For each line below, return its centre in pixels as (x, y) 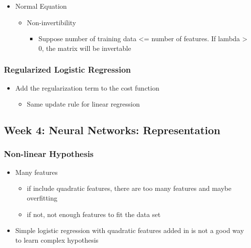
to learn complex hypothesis (57, 240)
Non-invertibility (51, 22)
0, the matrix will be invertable (85, 48)
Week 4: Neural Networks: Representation (112, 130)
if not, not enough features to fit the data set (94, 214)
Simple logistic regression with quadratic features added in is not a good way (130, 230)
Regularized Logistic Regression (68, 70)
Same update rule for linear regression (83, 104)
